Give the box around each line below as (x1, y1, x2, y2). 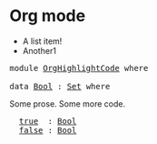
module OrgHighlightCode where (9, 63, 149, 73)
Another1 (22, 45, 57, 56)
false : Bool (18, 125, 77, 135)
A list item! (22, 36, 63, 46)
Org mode (9, 5, 86, 26)
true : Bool (18, 116, 77, 126)
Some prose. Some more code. (9, 98, 125, 109)
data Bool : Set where (9, 81, 111, 91)
